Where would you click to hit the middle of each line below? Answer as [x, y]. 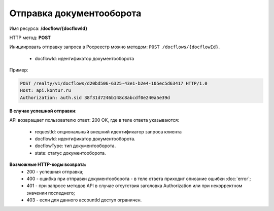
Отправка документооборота [75, 13]
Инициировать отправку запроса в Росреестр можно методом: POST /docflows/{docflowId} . [115, 47]
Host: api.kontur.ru [45, 91]
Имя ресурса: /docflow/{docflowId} [48, 28]
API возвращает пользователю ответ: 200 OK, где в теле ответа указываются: [94, 120]
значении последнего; [51, 193]
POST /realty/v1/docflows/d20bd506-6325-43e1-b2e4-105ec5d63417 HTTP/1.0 [114, 83]
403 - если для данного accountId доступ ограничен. [84, 200]
